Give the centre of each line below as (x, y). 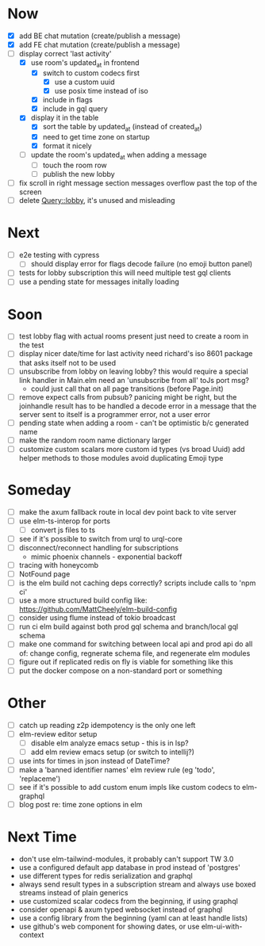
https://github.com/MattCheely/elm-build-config (98, 609)
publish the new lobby (79, 174)
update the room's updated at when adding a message (119, 156)
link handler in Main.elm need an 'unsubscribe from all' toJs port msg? (134, 380)
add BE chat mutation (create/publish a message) (100, 36)
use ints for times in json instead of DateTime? (94, 760)
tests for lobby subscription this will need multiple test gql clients (125, 273)
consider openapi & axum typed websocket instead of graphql (121, 910)
